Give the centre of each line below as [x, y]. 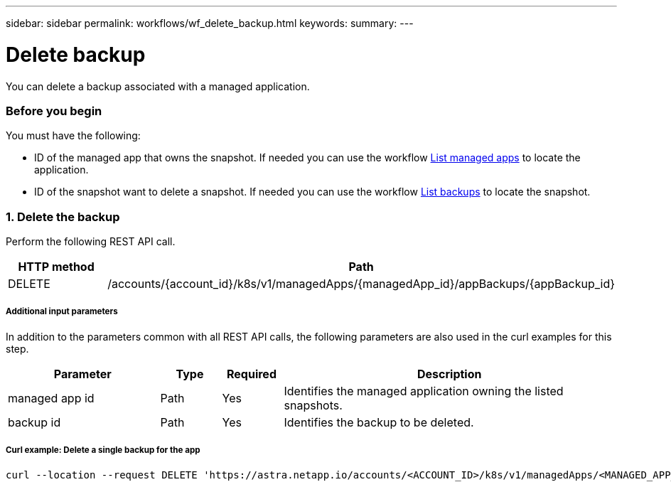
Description [450, 374]
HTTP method [56, 267]
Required [252, 374]
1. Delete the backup [63, 216]
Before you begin [54, 111]
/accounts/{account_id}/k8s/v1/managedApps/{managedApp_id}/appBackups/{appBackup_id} [361, 284]
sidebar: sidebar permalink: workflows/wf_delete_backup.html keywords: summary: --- [210, 23]
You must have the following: [73, 136]
